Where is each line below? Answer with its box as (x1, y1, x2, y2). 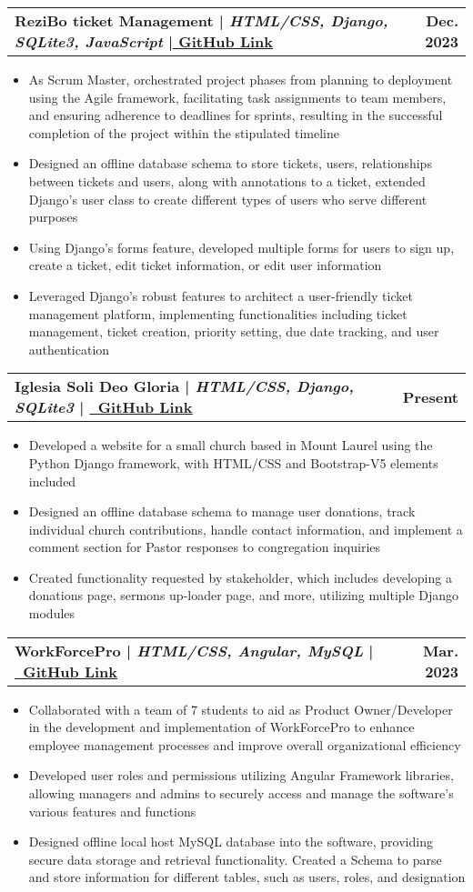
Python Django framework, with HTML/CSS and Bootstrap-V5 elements (28, 453, 438, 472)
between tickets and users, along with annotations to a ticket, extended (28, 171, 426, 190)
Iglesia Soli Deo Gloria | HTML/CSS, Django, (15, 376, 354, 397)
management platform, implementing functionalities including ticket (28, 304, 408, 323)
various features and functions (28, 801, 196, 820)
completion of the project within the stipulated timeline (28, 123, 339, 142)
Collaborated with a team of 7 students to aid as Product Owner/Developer (28, 699, 453, 718)
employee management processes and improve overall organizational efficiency (28, 735, 461, 754)
